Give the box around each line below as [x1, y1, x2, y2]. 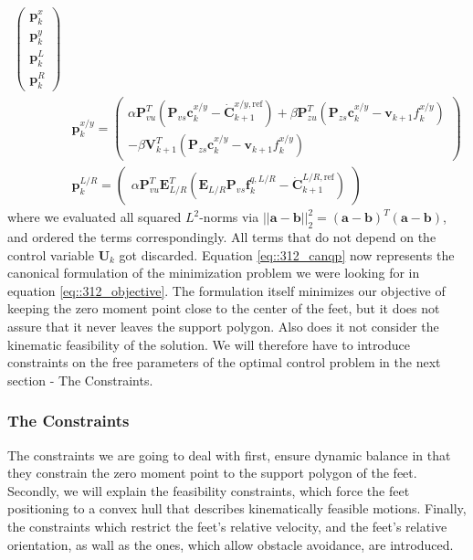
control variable [7, 245, 94, 264]
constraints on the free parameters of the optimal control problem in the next [7, 353, 441, 372]
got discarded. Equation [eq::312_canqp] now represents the [119, 245, 455, 264]
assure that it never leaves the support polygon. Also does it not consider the [7, 317, 439, 336]
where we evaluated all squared [7, 207, 182, 227]
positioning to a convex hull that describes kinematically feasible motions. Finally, [7, 499, 467, 518]
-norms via [199, 207, 259, 227]
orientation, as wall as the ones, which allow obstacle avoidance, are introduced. [7, 534, 454, 554]
